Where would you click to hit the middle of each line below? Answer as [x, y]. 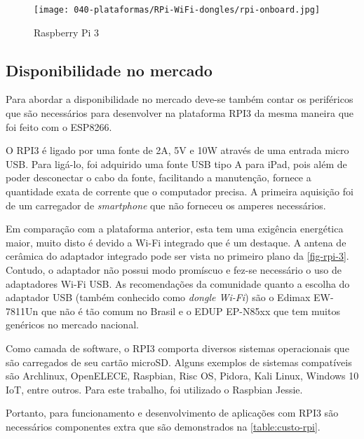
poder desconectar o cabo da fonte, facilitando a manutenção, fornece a [159, 177]
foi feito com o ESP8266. [59, 126]
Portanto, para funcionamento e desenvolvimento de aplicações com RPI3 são [172, 413]
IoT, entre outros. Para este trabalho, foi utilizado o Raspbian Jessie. [154, 389]
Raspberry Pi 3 [67, 32]
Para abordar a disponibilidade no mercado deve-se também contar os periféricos [180, 99]
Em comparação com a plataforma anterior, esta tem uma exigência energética [175, 229]
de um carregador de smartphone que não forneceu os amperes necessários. [166, 205]
